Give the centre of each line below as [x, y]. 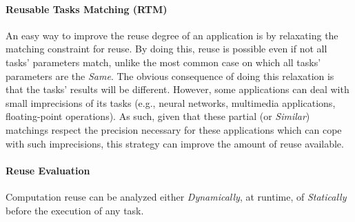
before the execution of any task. [75, 210]
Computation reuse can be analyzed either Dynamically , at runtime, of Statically [176, 196]
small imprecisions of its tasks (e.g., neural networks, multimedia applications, [171, 102]
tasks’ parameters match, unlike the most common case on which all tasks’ [163, 62]
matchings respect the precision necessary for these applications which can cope [174, 129]
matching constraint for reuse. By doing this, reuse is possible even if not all [166, 49]
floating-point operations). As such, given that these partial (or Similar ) [158, 116]
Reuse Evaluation [48, 170]
